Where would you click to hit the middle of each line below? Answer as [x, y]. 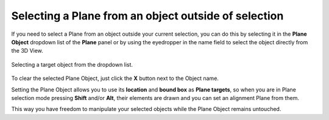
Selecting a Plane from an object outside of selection [147, 16]
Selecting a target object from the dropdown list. [72, 64]
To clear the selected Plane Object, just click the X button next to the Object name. [115, 78]
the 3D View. [27, 51]
